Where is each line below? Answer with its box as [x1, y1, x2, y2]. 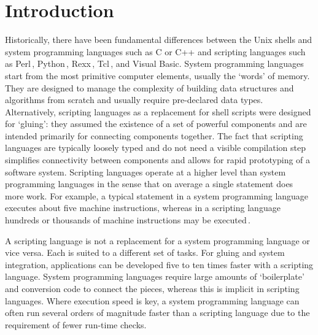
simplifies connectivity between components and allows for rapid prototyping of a [5, 153, 311, 166]
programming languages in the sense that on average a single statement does [5, 177, 293, 190]
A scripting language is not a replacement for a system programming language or [5, 234, 310, 247]
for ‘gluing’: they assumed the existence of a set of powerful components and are [5, 117, 307, 130]
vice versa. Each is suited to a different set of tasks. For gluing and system [5, 246, 285, 259]
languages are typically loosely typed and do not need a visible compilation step [5, 141, 306, 154]
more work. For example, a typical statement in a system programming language [5, 189, 309, 202]
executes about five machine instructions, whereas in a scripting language [5, 201, 281, 214]
